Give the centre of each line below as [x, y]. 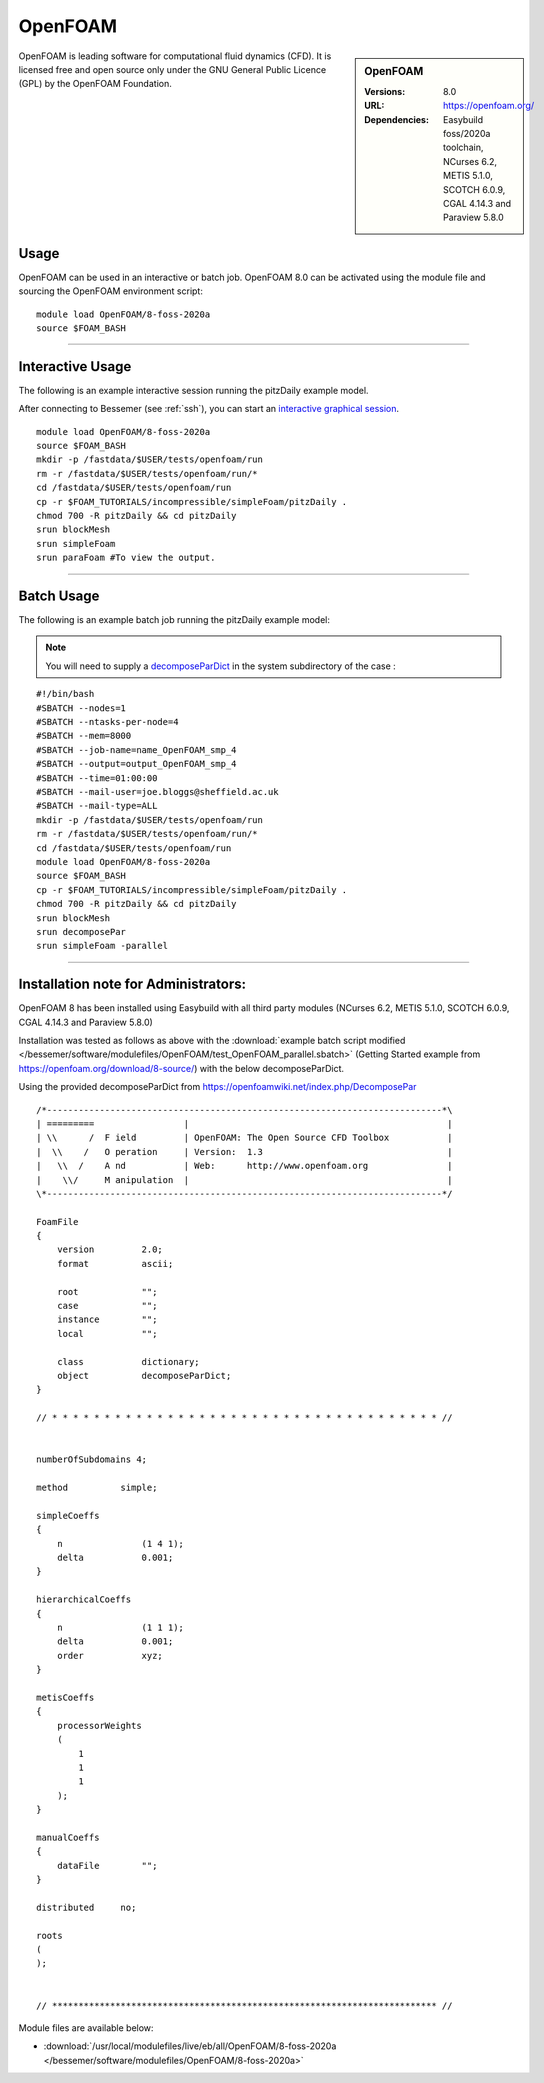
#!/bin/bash [65, 694]
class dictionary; [128, 1361]
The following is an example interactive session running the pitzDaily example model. [193, 390]
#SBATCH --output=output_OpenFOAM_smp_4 [136, 764]
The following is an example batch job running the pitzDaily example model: [174, 620]
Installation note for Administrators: [132, 984]
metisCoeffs [65, 1697]
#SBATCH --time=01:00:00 [97, 778]
